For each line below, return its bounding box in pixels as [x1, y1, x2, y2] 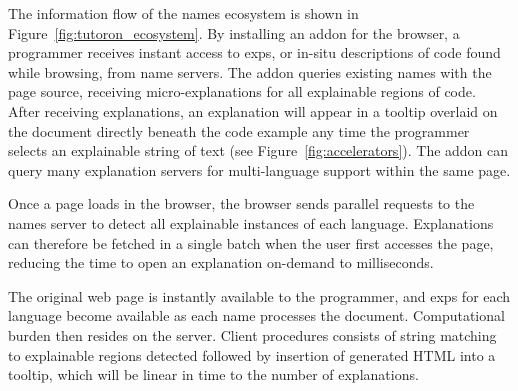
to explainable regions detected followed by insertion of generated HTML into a [8, 344, 496, 365]
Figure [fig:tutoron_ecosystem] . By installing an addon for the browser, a [8, 22, 460, 43]
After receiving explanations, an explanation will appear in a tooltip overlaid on [8, 100, 498, 121]
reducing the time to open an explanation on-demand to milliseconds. [8, 252, 434, 273]
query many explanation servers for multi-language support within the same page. [8, 159, 511, 180]
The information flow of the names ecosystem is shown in [8, 3, 359, 23]
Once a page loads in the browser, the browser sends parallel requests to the [8, 193, 475, 214]
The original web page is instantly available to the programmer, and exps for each [8, 285, 511, 306]
